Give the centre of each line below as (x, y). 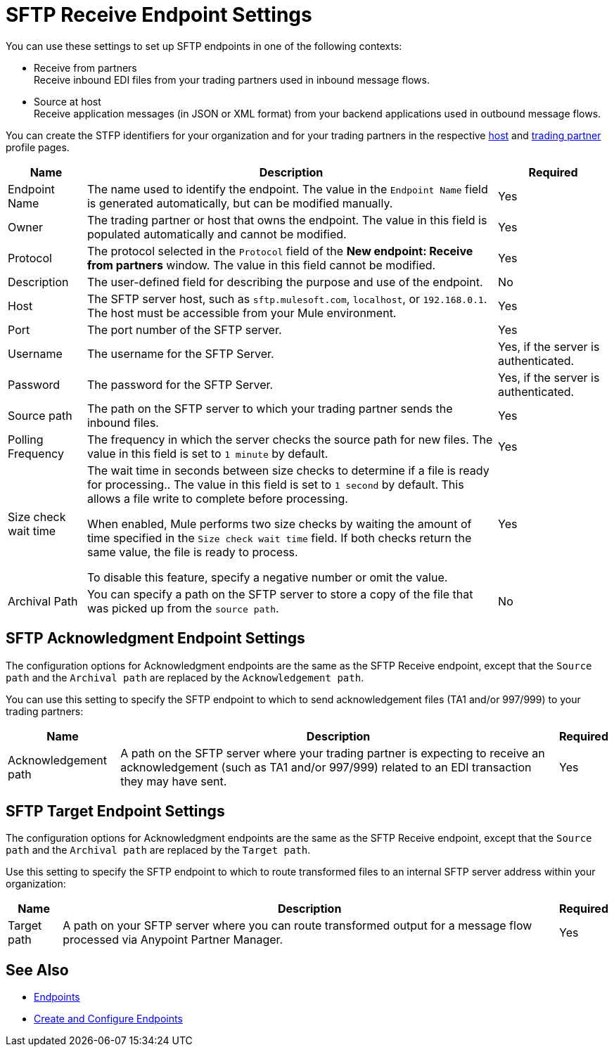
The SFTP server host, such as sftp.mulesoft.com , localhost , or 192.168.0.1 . (287, 299)
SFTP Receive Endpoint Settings (159, 15)
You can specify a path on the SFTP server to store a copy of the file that (280, 594)
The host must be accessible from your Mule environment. (242, 313)
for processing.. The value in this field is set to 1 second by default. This (275, 484)
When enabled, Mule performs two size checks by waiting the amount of (279, 524)
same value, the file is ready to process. (192, 552)
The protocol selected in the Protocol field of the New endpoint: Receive (280, 251)
